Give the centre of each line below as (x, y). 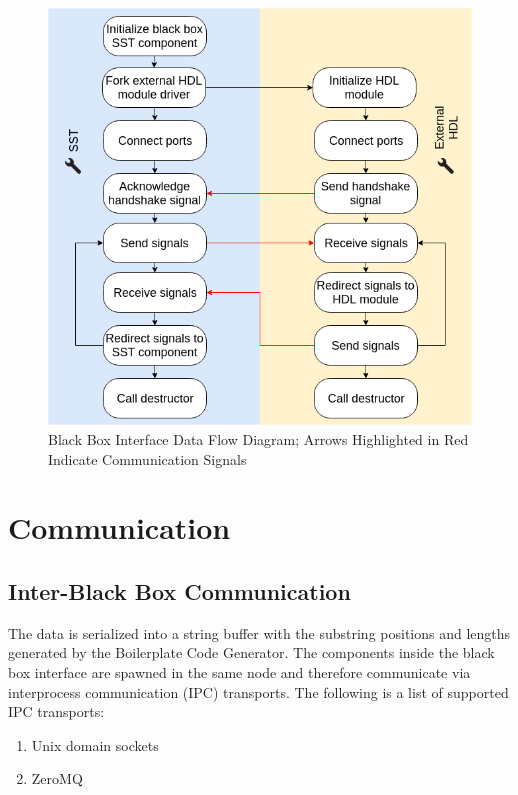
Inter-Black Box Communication (179, 590)
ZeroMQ (57, 778)
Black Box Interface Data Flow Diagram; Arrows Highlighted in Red (258, 438)
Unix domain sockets (95, 744)
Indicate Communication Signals (147, 458)
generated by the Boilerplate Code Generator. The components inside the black (251, 652)
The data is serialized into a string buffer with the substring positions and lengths (259, 632)
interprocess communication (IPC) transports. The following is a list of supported (258, 691)
